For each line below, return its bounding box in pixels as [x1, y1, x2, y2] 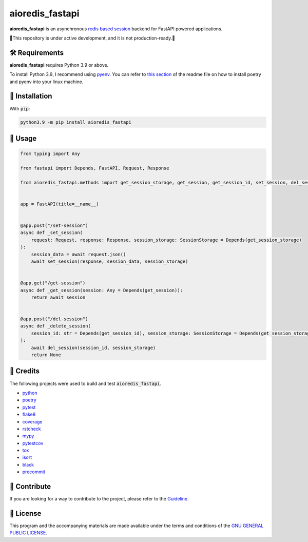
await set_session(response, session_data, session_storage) [31, 258, 188, 264]
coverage [22, 418, 43, 424]
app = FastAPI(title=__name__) [20, 201, 100, 207]
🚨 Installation [9, 92, 52, 101]
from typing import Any [20, 151, 81, 157]
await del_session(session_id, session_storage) [31, 344, 156, 351]
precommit [22, 469, 46, 475]
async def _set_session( [20, 230, 83, 236]
